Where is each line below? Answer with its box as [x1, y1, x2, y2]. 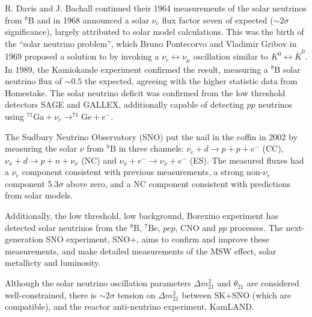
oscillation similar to [193, 50, 269, 63]
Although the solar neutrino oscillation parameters [5, 277, 191, 289]
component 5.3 [5, 177, 59, 189]
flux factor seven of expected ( [162, 13, 274, 26]
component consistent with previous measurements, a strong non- [22, 165, 263, 178]
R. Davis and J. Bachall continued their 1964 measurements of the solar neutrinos [5, 2, 307, 14]
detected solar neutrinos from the [5, 221, 127, 233]
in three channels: [118, 142, 184, 155]
